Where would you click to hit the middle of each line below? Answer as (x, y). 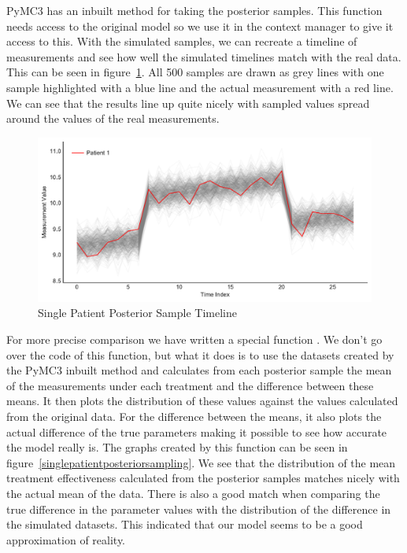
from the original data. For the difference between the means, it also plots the (194, 416)
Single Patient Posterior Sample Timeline (137, 313)
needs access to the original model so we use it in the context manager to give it (200, 26)
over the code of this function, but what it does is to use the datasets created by (200, 354)
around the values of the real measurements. (113, 118)
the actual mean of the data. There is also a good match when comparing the (193, 493)
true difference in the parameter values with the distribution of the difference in (199, 509)
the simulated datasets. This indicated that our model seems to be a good (185, 524)
